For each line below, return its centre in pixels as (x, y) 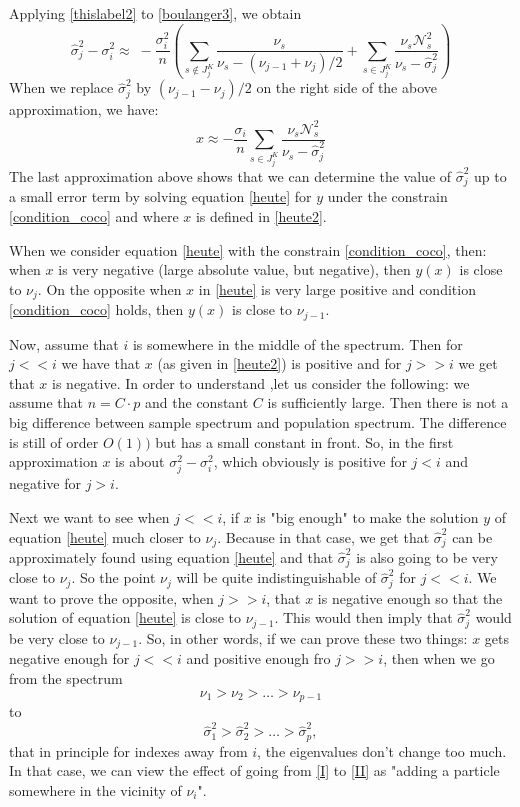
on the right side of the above (346, 87)
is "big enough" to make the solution (367, 516)
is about (140, 461)
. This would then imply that (363, 617)
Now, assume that (64, 343)
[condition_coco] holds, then (96, 309)
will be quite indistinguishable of (276, 577)
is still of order (54, 441)
